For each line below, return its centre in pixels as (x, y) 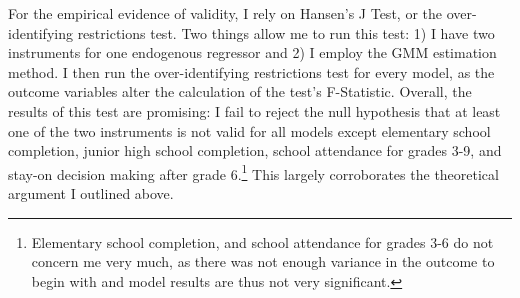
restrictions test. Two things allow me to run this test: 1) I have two (286, 32)
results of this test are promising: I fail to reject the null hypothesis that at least (254, 110)
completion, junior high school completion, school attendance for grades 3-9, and (255, 150)
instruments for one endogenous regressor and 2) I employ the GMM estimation (252, 52)
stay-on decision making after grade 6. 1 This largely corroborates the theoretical (253, 172)
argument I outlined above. (91, 193)
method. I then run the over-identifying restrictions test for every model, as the (251, 71)
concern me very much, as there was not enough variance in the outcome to (263, 261)
